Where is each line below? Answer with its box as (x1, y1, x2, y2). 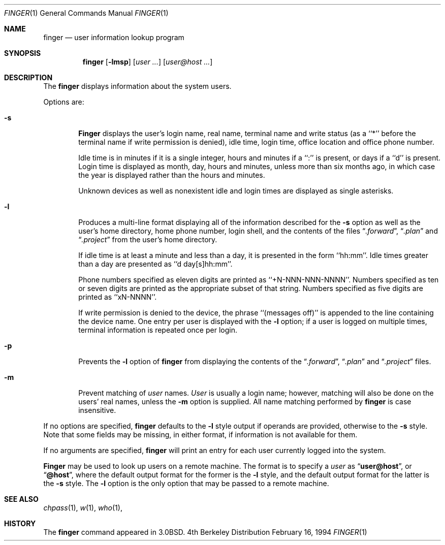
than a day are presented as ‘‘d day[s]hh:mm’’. (78, 260, 233, 268)
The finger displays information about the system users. (43, 82, 232, 90)
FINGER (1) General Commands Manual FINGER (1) (4, 9, 169, 17)
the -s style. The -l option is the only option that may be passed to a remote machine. (43, 479, 329, 488)
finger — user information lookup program (43, 33, 184, 42)
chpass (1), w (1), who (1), (43, 503, 122, 512)
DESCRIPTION (4, 73, 53, 82)
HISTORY (4, 519, 36, 528)
